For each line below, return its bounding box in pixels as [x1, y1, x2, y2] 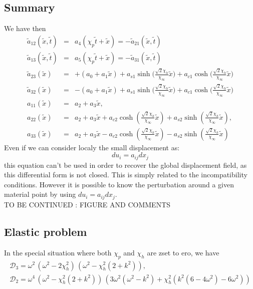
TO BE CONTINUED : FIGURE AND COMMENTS [4, 199, 171, 209]
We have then [4, 23, 46, 34]
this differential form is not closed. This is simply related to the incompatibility [4, 169, 247, 180]
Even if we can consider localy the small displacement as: [4, 142, 180, 152]
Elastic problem [4, 223, 87, 239]
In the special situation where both [4, 247, 112, 257]
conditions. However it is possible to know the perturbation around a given [4, 179, 234, 189]
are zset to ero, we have [147, 247, 219, 257]
